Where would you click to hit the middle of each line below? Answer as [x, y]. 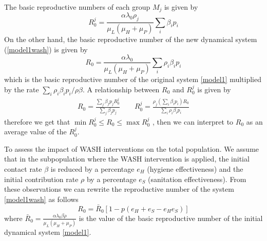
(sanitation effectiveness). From [197, 179]
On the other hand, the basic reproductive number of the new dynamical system [131, 39]
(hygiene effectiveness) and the [195, 168]
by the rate [22, 89]
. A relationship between [121, 89]
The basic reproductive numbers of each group [77, 7]
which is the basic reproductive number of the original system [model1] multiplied [133, 79]
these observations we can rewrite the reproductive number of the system [119, 189]
